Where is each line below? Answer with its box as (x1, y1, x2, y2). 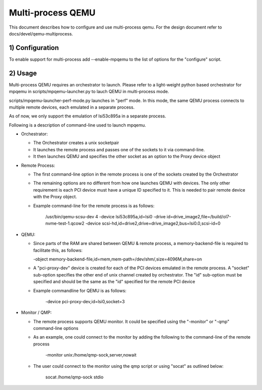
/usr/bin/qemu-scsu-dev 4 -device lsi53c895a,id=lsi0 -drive (45, 214, 166, 219)
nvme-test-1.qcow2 (45, 221, 84, 227)
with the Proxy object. (33, 194, 77, 200)
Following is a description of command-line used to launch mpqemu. (9, 122, 147, 128)
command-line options (33, 325, 79, 331)
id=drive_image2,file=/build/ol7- (166, 214, 231, 219)
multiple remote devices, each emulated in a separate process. (9, 104, 135, 110)
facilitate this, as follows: (33, 247, 82, 253)
